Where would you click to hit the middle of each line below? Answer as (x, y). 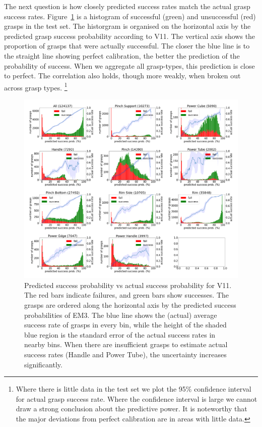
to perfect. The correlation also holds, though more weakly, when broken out (122, 76)
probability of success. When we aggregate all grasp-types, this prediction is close (129, 65)
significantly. (43, 364)
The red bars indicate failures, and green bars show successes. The (126, 295)
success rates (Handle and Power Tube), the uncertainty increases (125, 354)
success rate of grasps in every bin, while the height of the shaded (125, 325)
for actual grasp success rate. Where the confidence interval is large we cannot (137, 398)
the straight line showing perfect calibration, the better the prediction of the (122, 55)
